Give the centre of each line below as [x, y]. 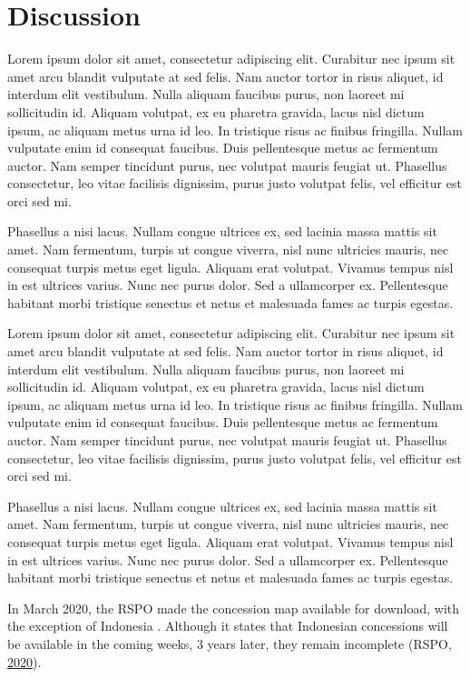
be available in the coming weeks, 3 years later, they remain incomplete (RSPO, [230, 643]
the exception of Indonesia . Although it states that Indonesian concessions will [228, 626]
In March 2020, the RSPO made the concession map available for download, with [234, 608]
